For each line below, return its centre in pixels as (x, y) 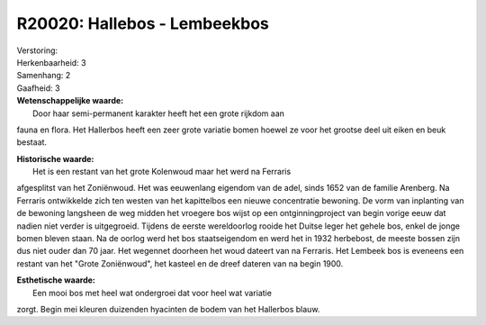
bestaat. (32, 142)
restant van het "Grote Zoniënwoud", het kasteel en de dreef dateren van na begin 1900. (180, 263)
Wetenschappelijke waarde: (70, 101)
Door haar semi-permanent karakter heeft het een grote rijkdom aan (159, 113)
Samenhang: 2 (44, 76)
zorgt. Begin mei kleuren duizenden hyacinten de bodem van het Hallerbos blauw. (168, 309)
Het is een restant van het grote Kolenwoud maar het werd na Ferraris (162, 172)
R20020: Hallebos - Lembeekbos (143, 23)
